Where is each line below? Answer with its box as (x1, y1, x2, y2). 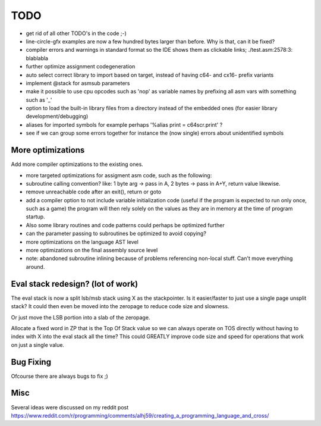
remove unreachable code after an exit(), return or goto (26, 188, 162, 196)
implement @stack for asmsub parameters (26, 79, 130, 86)
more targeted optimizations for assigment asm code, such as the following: (26, 171, 212, 178)
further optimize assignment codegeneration (26, 63, 136, 70)
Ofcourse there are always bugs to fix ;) (11, 372, 108, 380)
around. (26, 263, 45, 270)
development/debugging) (26, 113, 89, 120)
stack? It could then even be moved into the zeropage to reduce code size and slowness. (11, 303, 229, 310)
